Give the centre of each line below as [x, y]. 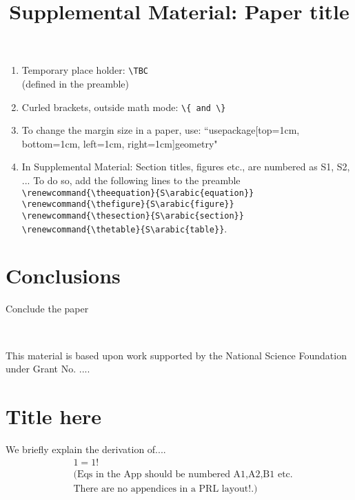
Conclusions [63, 276]
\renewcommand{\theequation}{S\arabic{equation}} [138, 193]
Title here [53, 416]
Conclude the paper [47, 309]
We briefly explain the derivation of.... [86, 449]
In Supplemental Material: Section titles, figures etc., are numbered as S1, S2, [186, 167]
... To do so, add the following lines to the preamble [131, 180]
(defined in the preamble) [75, 84]
